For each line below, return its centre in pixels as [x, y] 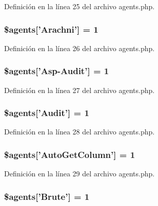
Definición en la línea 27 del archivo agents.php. [80, 90]
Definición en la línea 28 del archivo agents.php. [80, 132]
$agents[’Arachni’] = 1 [51, 29]
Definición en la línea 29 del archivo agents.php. [80, 174]
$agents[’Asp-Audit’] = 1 [57, 71]
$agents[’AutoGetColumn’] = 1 [70, 154]
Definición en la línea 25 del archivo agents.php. [80, 6]
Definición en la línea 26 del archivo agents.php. [80, 48]
